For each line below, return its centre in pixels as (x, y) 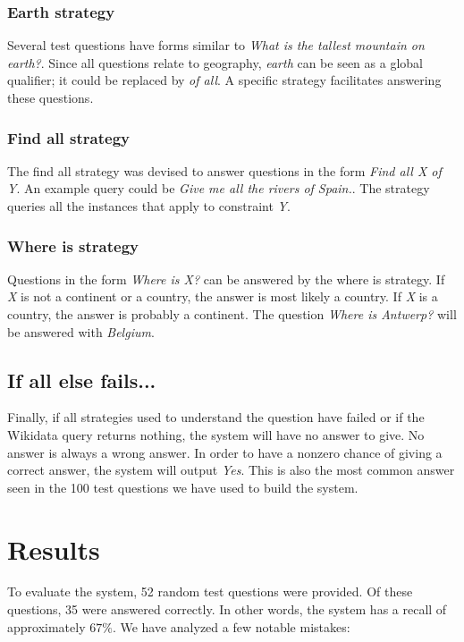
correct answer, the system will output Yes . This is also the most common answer (231, 470)
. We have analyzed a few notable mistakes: (231, 626)
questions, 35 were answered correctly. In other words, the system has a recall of (227, 609)
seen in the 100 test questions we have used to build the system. (183, 487)
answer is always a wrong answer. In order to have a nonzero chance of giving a (225, 452)
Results (54, 549)
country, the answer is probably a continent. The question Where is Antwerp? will (232, 314)
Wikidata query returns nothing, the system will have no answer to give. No (216, 434)
